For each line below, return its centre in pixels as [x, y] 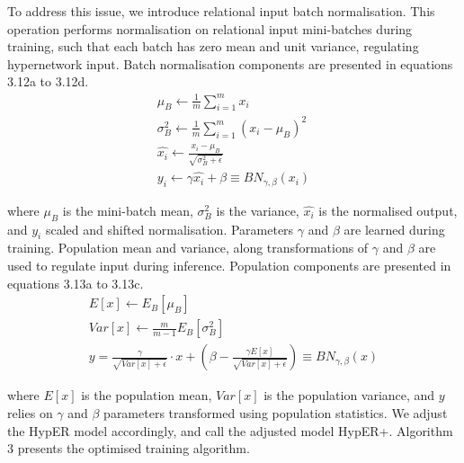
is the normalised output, [388, 210]
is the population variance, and [349, 395]
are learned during [394, 229]
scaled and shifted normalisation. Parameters [170, 229]
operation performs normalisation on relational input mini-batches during [210, 28]
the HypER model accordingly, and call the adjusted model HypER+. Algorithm [230, 430]
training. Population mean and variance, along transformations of [188, 248]
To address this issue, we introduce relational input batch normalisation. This [221, 11]
